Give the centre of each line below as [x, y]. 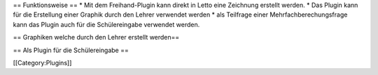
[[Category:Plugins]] [42, 62]
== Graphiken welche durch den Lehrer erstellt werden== [96, 37]
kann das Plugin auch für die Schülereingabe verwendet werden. [106, 24]
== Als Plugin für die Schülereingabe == [71, 50]
